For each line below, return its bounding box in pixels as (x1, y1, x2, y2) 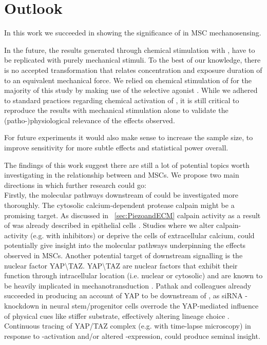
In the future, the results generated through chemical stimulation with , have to (4, 44, 255, 55)
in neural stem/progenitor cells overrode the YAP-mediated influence (41, 300, 259, 311)
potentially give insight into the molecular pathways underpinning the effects (4, 240, 246, 251)
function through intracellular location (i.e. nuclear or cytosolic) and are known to (4, 270, 263, 281)
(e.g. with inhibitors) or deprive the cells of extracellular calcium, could (30, 229, 255, 240)
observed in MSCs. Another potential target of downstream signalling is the (4, 250, 243, 260)
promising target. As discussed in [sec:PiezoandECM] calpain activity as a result (4, 209, 261, 220)
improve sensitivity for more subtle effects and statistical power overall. (4, 142, 228, 153)
